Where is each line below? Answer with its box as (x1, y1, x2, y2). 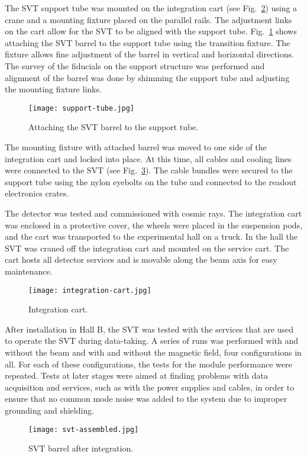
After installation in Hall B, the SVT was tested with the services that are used (5, 322, 294, 335)
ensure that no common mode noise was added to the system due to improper (5, 392, 287, 405)
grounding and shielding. (5, 404, 95, 416)
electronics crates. (5, 187, 69, 199)
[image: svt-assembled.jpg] (28, 425, 139, 434)
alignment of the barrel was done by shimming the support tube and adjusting (5, 71, 290, 83)
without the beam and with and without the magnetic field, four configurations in (5, 346, 302, 358)
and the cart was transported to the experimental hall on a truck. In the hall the (5, 230, 298, 243)
